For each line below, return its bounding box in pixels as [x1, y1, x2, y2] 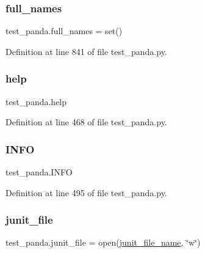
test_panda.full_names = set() [5, 24, 123, 37]
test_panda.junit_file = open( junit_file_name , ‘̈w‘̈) [5, 236, 201, 249]
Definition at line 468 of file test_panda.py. [5, 116, 167, 128]
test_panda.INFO [5, 166, 73, 178]
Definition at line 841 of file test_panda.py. [5, 45, 167, 57]
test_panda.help [5, 95, 67, 108]
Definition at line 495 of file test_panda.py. [5, 186, 167, 199]
